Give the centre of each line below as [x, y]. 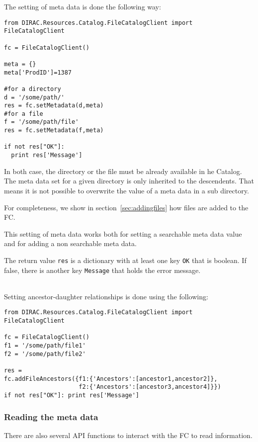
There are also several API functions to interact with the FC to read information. [128, 435]
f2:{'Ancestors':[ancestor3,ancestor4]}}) [150, 387]
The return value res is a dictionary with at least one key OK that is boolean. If [125, 260]
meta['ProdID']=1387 [38, 72]
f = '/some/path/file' [42, 122]
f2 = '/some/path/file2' [45, 354]
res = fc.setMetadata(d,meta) [54, 106]
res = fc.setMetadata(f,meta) [54, 131]
